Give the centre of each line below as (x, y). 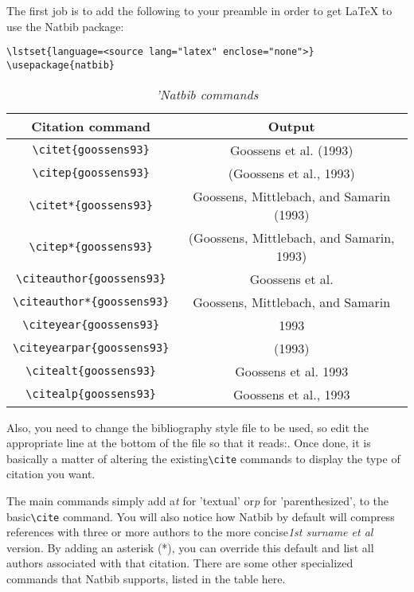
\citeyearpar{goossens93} (91, 348)
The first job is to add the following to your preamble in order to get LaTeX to (199, 10)
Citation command (91, 126)
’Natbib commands (207, 94)
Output (291, 126)
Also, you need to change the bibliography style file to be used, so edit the (187, 427)
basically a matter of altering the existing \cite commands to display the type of (203, 458)
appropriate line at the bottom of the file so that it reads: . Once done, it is (189, 443)
